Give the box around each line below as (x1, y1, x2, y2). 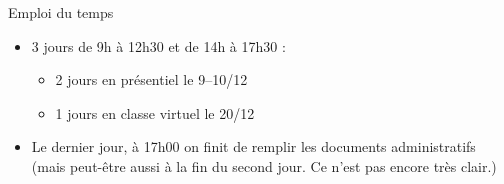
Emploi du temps (8, 2, 114, 22)
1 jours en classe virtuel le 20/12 (55, 102, 255, 123)
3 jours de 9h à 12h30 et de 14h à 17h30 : (31, 35, 286, 56)
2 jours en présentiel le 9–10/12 (55, 69, 248, 90)
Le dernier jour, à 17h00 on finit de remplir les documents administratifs (31, 136, 476, 157)
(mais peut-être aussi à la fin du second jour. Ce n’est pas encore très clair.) (31, 155, 497, 176)
